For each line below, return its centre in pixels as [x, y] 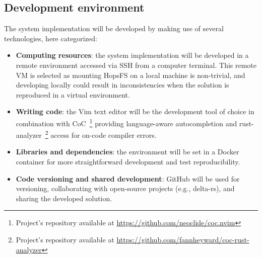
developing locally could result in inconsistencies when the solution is [122, 85]
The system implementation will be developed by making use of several [114, 28]
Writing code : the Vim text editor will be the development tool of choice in [135, 111]
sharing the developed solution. [64, 198]
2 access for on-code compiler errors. [101, 134]
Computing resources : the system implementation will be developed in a [132, 55]
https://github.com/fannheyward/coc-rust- [183, 240]
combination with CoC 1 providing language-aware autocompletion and [126, 122]
